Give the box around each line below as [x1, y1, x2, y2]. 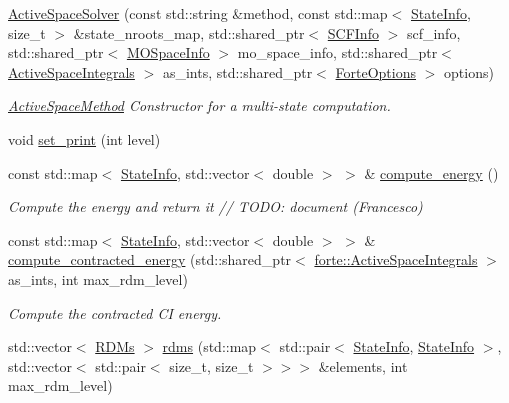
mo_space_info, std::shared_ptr [237, 42, 438, 63]
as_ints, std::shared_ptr [162, 61, 313, 82]
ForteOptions [335, 61, 417, 82]
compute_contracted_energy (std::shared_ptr [8, 249, 292, 270]
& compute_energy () [364, 162, 499, 183]
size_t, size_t [169, 355, 254, 376]
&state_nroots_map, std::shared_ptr [73, 22, 305, 43]
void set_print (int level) [8, 128, 161, 149]
